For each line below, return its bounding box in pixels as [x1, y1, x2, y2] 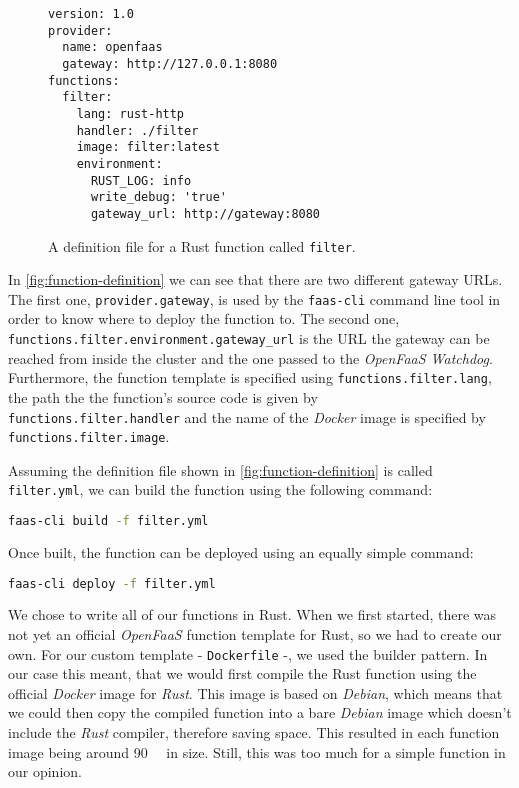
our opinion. [8, 761, 82, 782]
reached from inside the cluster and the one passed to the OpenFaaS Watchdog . [8, 347, 493, 368]
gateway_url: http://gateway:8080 [90, 206, 321, 221]
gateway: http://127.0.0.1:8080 [62, 56, 278, 71]
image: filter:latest [76, 140, 220, 155]
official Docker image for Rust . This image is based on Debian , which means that [8, 682, 503, 703]
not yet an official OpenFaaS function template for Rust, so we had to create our [8, 624, 502, 645]
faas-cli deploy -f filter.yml [8, 576, 216, 591]
